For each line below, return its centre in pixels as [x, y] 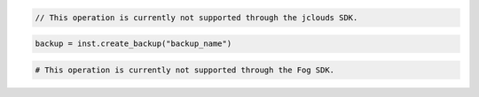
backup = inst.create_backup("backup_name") [133, 44]
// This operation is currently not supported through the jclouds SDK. [196, 17]
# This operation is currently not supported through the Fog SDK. [185, 70]
